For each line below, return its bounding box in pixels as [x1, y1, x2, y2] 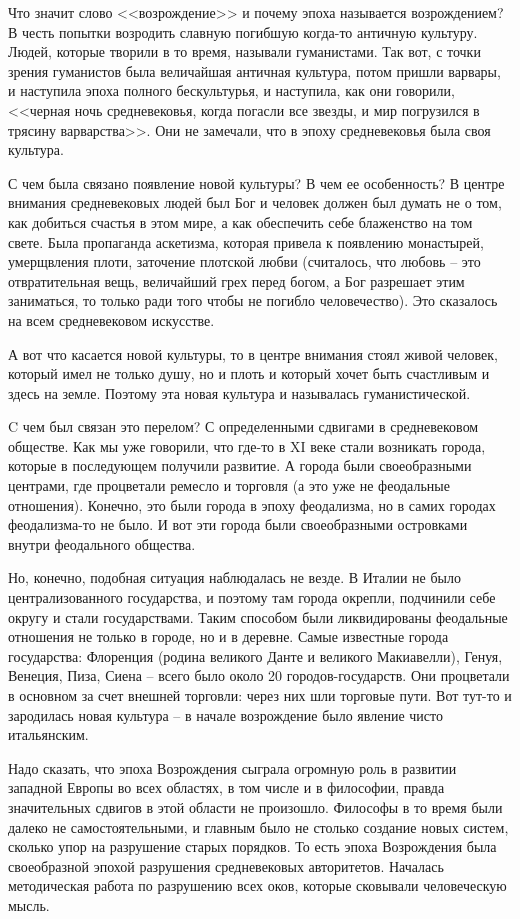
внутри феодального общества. [8, 533, 196, 554]
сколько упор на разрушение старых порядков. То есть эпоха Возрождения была [8, 836, 497, 857]
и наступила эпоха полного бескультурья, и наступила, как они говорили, [8, 80, 455, 101]
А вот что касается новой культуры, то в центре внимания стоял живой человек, [8, 343, 498, 364]
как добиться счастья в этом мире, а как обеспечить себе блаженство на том [8, 211, 473, 232]
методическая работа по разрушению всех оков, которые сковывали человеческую [8, 875, 507, 896]
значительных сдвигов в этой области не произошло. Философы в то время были [8, 796, 503, 817]
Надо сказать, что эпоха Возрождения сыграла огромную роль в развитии [8, 757, 457, 778]
